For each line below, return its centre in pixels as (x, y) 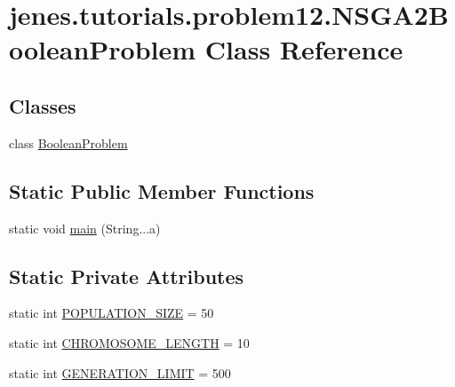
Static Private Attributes (127, 276)
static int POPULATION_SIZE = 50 (112, 313)
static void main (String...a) (85, 228)
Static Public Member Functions (162, 190)
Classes (43, 105)
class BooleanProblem (68, 142)
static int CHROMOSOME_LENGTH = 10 (129, 342)
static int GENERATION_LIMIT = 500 (120, 372)
